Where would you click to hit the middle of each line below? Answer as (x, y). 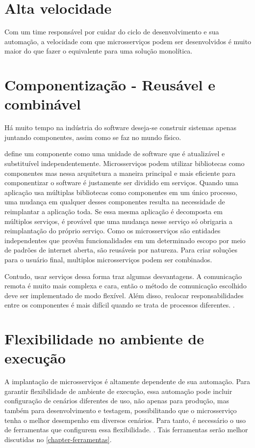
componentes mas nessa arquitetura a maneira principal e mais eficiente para (120, 173)
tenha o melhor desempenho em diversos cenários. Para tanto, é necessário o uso (125, 420)
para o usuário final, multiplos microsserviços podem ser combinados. (108, 259)
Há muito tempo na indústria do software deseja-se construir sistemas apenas (120, 127)
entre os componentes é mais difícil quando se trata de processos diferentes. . (120, 305)
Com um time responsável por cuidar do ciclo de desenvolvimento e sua (112, 32)
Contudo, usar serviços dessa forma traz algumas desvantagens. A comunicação (123, 276)
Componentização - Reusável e (110, 85)
